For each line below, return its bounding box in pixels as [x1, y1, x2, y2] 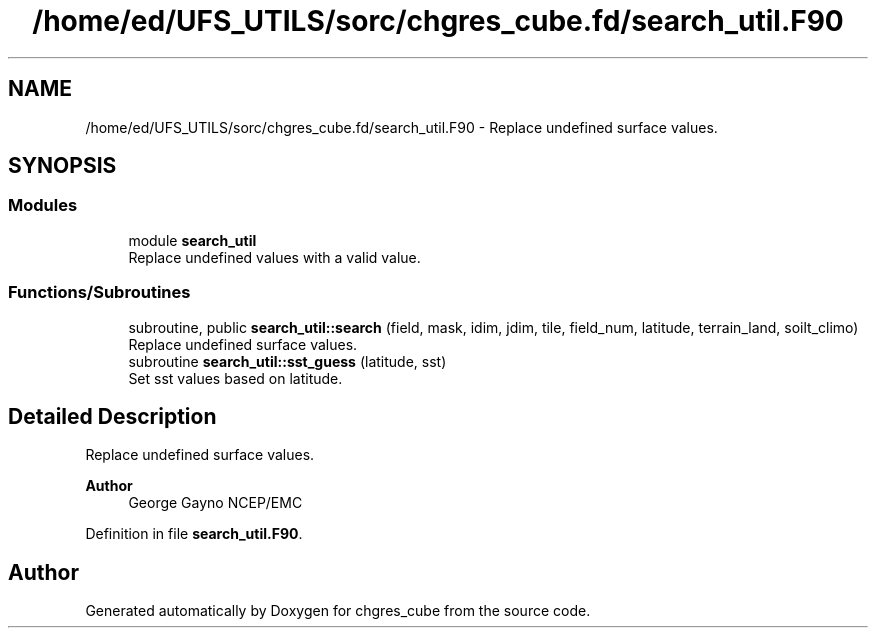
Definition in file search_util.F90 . [85, 525, 303, 543]
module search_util [128, 231, 257, 249]
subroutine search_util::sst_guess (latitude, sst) [128, 352, 447, 370]
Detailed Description [8, 403, 217, 429]
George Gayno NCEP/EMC [128, 494, 303, 512]
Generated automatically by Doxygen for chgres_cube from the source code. [85, 602, 591, 620]
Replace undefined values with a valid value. [128, 248, 421, 266]
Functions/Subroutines [8, 282, 191, 303]
